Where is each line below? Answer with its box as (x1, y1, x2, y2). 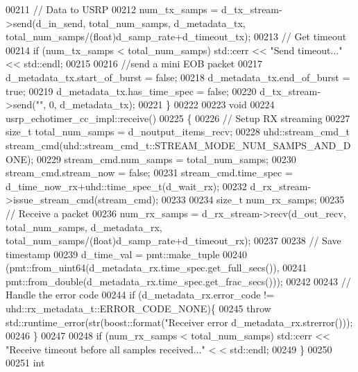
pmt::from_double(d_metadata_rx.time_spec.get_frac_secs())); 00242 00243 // (6, 273, 351, 288)
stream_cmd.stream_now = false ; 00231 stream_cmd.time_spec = (6, 165, 293, 180)
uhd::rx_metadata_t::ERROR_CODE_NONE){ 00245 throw (6, 301, 271, 316)
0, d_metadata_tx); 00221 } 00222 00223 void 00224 (49, 97, 275, 112)
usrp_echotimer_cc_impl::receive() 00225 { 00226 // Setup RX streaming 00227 (6, 110, 350, 125)
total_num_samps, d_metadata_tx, (88, 15, 246, 30)
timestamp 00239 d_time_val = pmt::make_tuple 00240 (6, 246, 248, 261)
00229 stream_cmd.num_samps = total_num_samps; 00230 (36, 151, 296, 166)
